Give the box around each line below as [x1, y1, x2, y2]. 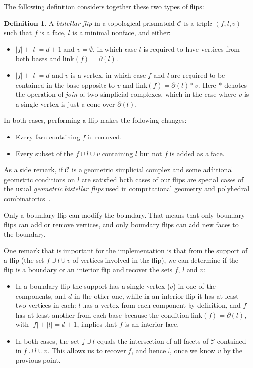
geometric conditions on [4, 174, 75, 184]
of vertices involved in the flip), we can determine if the [72, 254, 239, 265]
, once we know [170, 345, 215, 355]
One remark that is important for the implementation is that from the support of [4, 245, 248, 255]
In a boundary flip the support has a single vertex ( [15, 281, 170, 291]
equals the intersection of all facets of [97, 336, 209, 346]
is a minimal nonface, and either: [72, 27, 171, 38]
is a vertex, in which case [70, 69, 146, 80]
